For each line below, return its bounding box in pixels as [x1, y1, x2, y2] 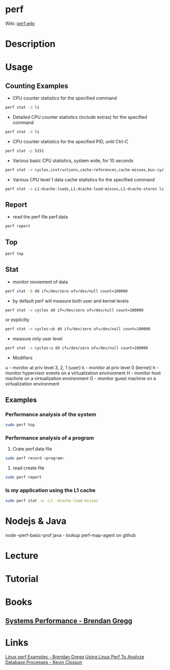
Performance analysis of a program [5, 434, 94, 441]
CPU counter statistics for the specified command [12, 95, 117, 101]
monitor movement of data [12, 278, 68, 285]
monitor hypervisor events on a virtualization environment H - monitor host [5, 370, 161, 376]
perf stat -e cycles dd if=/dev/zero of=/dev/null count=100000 [5, 307, 144, 313]
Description [5, 38, 56, 50]
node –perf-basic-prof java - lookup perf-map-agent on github [5, 532, 136, 538]
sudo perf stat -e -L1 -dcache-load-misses [5, 498, 99, 503]
